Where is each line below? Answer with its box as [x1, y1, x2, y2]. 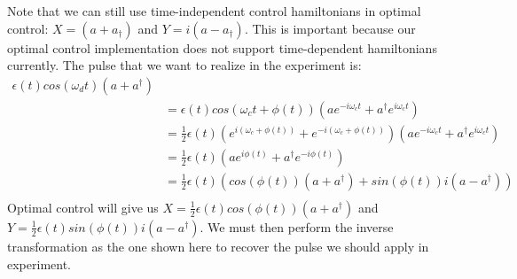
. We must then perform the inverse [200, 217, 394, 236]
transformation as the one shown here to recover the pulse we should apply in [7, 236, 429, 255]
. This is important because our [244, 19, 416, 37]
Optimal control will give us [7, 198, 159, 216]
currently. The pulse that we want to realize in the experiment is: [7, 56, 362, 74]
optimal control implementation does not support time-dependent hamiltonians [7, 38, 437, 57]
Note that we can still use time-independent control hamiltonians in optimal [7, 2, 421, 19]
